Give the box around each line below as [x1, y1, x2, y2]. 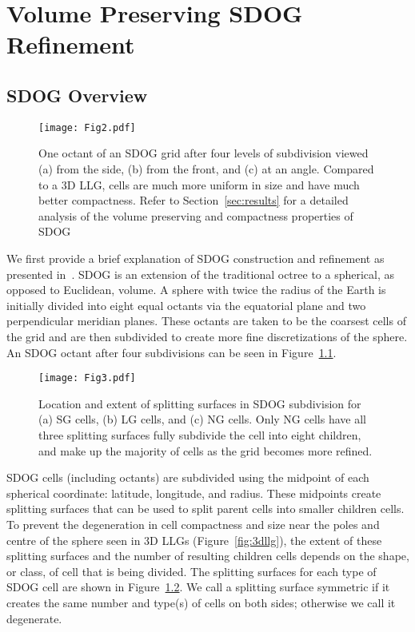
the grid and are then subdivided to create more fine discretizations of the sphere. [6, 328, 408, 344]
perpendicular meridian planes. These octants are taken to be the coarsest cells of [6, 312, 406, 329]
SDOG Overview [6, 82, 148, 107]
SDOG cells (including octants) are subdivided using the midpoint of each [6, 469, 369, 486]
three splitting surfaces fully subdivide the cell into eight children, [38, 426, 361, 443]
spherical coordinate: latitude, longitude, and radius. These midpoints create [6, 484, 381, 501]
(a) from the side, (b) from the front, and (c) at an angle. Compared [38, 161, 374, 177]
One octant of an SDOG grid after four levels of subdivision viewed [38, 145, 369, 161]
